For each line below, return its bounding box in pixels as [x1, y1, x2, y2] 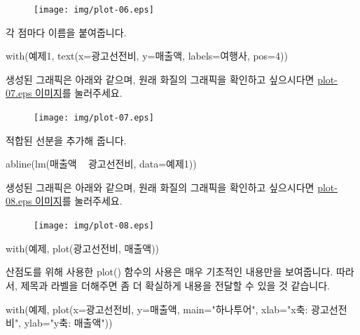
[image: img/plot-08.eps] [34, 221, 154, 231]
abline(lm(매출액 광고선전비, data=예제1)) [6, 156, 197, 171]
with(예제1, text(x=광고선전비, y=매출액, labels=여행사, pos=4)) [6, 48, 288, 63]
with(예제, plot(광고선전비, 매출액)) [6, 240, 160, 255]
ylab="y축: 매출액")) [24, 315, 113, 330]
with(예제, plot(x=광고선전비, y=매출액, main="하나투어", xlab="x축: [6, 301, 308, 316]
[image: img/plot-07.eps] [34, 113, 154, 123]
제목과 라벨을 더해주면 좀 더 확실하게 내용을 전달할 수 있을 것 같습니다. [20, 278, 331, 292]
